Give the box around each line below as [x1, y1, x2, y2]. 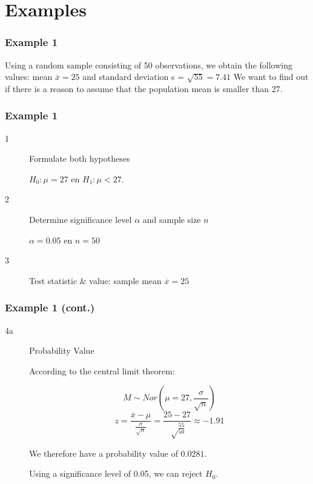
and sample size [142, 213, 201, 225]
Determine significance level [29, 213, 132, 225]
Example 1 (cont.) [5, 300, 95, 315]
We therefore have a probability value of [29, 446, 178, 459]
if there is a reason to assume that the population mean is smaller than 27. [5, 82, 283, 94]
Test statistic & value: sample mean [29, 274, 162, 287]
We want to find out [233, 70, 309, 83]
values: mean [5, 70, 53, 83]
